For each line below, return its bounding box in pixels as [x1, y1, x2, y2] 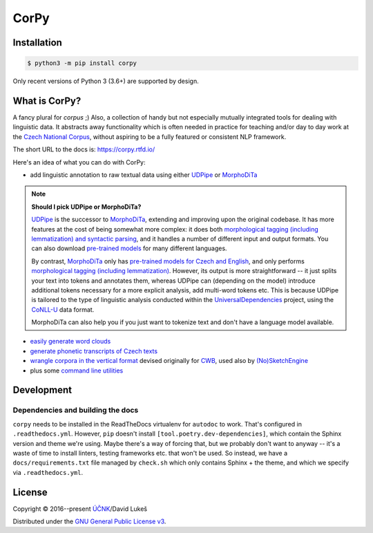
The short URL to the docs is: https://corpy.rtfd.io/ [12, 145, 155, 153]
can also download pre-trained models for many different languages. [31, 244, 227, 252]
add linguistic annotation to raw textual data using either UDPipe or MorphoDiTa [30, 171, 258, 179]
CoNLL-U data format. [31, 305, 95, 314]
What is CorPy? [12, 95, 82, 106]
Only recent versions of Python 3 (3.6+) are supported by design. [12, 77, 200, 86]
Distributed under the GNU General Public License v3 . [12, 517, 166, 525]
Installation [12, 37, 62, 48]
